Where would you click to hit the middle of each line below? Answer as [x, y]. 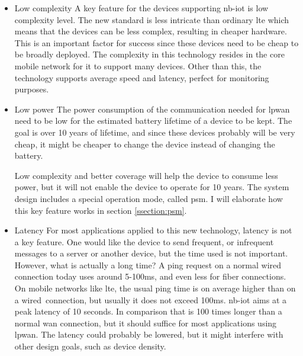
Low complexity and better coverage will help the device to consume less [146, 175]
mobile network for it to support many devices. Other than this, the [138, 65]
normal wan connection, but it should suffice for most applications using [146, 323]
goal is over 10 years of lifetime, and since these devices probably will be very [155, 132]
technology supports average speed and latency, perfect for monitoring [142, 77]
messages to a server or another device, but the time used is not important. [151, 253]
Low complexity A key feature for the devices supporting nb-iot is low [141, 8]
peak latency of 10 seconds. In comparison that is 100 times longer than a [148, 311]
